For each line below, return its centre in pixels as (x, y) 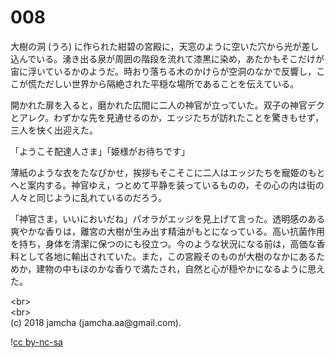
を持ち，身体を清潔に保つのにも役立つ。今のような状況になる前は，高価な (163, 243)
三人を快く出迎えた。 (54, 130)
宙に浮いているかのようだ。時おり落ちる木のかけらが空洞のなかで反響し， (163, 71)
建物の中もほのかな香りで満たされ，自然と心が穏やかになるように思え (181, 268)
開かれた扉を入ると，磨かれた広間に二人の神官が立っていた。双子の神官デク (167, 105)
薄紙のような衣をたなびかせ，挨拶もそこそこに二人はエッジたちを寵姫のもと (168, 172)
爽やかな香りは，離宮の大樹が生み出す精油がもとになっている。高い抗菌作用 (168, 231)
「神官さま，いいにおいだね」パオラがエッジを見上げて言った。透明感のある (168, 218)
